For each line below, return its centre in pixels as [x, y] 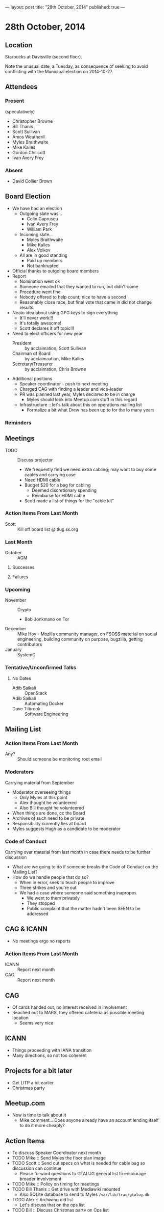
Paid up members [45, 260]
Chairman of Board [31, 353]
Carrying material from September [40, 782]
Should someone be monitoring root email [59, 759]
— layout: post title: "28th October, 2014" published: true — [65, 7]
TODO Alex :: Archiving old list [43, 1200]
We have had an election [37, 208]
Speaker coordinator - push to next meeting [64, 384]
